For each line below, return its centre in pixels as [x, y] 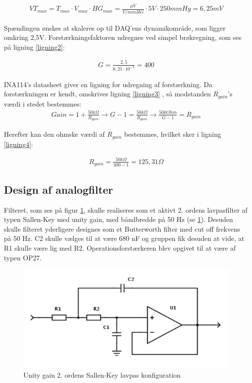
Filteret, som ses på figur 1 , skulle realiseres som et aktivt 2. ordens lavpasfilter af [126, 210]
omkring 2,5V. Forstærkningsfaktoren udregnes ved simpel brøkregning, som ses [123, 37]
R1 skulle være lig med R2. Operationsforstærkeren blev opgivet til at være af [120, 247]
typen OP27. [23, 257]
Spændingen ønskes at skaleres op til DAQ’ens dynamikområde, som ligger [115, 27]
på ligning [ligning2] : [34, 46]
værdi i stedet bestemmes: [43, 103]
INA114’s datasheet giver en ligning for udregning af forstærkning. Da [108, 84]
